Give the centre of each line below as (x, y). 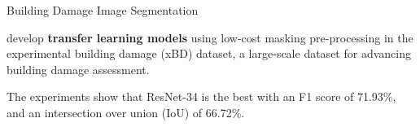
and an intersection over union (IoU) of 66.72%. (126, 112)
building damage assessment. (78, 69)
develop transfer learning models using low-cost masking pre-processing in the (210, 37)
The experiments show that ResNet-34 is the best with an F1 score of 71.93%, (201, 96)
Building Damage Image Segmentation (103, 10)
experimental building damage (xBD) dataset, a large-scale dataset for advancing (209, 53)
